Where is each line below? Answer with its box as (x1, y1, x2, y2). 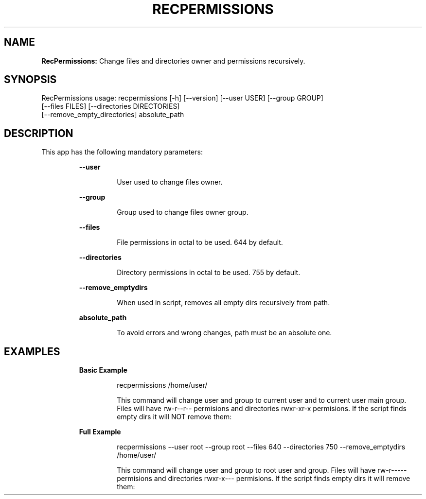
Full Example (79, 428, 121, 436)
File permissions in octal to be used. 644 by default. (117, 238, 283, 247)
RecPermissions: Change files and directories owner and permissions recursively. (41, 56, 305, 65)
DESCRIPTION (4, 127, 73, 139)
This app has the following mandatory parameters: (41, 148, 203, 156)
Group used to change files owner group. (117, 208, 248, 217)
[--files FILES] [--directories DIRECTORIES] (41, 102, 180, 111)
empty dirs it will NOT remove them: (117, 413, 232, 421)
